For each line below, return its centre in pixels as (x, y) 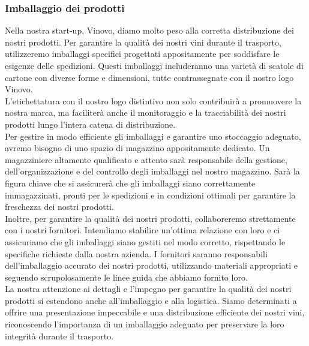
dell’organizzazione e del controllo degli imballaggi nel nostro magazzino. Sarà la (152, 171)
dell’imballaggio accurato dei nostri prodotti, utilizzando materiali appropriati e (151, 265)
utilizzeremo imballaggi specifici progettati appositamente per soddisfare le (142, 54)
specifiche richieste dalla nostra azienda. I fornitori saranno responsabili (136, 253)
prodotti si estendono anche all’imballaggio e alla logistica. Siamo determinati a (151, 300)
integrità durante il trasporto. (59, 336)
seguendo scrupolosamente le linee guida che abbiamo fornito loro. (126, 277)
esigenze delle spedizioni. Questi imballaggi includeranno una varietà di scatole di (154, 65)
